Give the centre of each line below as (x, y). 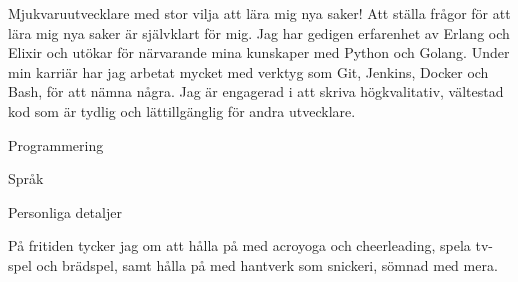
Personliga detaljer (65, 211)
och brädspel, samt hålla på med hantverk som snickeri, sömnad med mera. (267, 264)
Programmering (56, 144)
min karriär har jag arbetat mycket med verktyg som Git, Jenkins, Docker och (248, 71)
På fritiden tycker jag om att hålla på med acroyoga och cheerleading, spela (239, 245)
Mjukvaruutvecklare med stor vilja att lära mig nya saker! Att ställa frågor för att (259, 13)
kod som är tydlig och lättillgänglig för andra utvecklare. (182, 110)
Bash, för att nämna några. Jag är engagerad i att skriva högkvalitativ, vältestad (256, 91)
